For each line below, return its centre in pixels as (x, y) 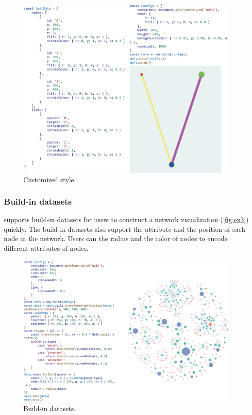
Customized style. (50, 180)
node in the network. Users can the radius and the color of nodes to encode (116, 238)
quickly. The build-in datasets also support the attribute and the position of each (125, 229)
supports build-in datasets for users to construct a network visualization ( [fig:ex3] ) (126, 219)
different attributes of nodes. (46, 248)
